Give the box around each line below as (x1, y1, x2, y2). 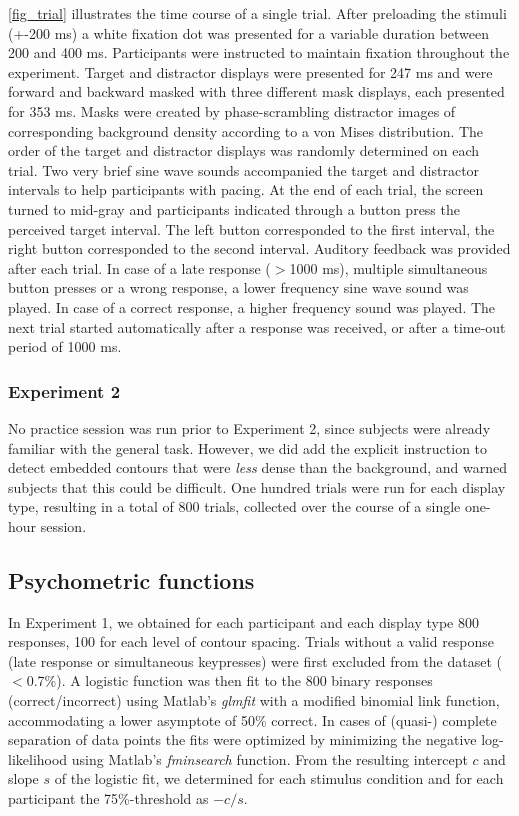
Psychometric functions (8, 564, 255, 595)
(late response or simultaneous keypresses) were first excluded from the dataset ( (8, 650, 502, 671)
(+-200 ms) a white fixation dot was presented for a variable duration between (8, 22, 490, 43)
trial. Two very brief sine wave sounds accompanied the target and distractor (8, 159, 480, 180)
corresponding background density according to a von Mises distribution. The (8, 120, 484, 141)
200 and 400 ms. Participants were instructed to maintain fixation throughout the (8, 42, 510, 63)
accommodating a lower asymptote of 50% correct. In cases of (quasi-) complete (8, 709, 497, 730)
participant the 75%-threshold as (8, 788, 209, 809)
